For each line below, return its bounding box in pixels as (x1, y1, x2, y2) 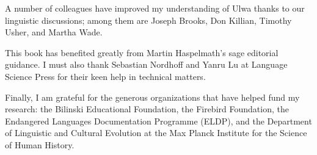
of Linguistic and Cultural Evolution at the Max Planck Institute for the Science (5, 126, 307, 139)
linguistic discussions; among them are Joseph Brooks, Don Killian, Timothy (5, 13, 292, 26)
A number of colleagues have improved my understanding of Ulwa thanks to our (5, 2, 305, 14)
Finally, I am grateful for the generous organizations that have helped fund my (5, 90, 300, 103)
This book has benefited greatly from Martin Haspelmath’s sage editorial (5, 46, 279, 59)
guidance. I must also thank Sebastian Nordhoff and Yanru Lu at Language (5, 58, 288, 71)
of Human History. (5, 138, 75, 151)
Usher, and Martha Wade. (5, 26, 103, 38)
